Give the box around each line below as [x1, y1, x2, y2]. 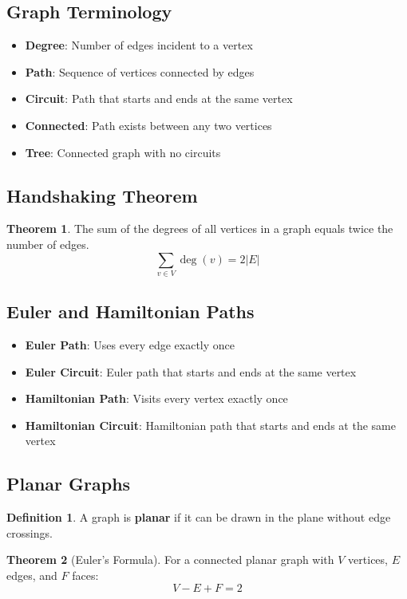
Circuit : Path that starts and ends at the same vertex [25, 90, 293, 107]
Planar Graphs [6, 471, 131, 496]
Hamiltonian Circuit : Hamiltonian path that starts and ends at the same [25, 416, 396, 433]
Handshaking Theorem [6, 183, 198, 207]
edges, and [6, 567, 57, 584]
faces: [72, 567, 99, 584]
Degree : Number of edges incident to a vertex [25, 37, 253, 53]
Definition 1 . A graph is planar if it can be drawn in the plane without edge [6, 509, 391, 526]
